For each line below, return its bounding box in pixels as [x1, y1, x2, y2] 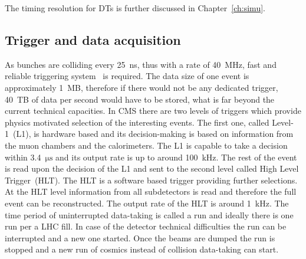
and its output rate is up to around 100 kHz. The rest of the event [55, 150, 297, 163]
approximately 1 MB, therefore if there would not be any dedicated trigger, [5, 81, 278, 93]
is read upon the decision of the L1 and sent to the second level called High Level [5, 162, 299, 175]
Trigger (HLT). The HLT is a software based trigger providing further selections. [5, 173, 298, 186]
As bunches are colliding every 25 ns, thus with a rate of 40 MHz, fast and [5, 58, 277, 70]
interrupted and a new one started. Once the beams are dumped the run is [5, 231, 275, 244]
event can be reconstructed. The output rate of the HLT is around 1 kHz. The [5, 196, 289, 209]
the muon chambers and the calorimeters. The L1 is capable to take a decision [5, 139, 288, 151]
